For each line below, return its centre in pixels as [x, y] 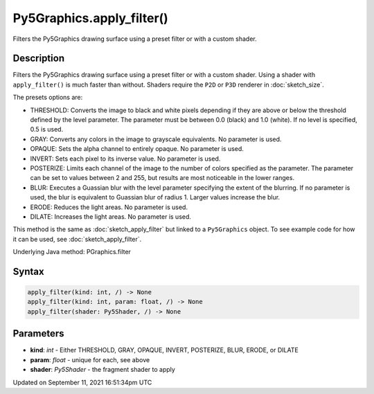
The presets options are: [48, 98]
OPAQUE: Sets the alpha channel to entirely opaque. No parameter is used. [137, 149]
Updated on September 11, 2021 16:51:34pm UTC [82, 382]
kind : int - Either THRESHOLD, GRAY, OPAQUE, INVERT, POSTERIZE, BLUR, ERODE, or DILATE [164, 350]
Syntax [28, 271]
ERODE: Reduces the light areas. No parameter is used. [109, 207]
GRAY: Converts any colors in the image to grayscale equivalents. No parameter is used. [156, 139]
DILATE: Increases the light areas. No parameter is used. [111, 216]
